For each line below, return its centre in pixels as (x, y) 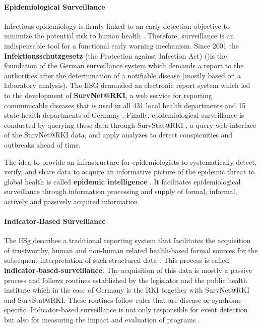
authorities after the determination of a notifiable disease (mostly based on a (122, 75)
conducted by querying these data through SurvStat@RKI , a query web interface (130, 125)
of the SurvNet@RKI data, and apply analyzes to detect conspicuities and (118, 135)
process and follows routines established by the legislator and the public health (126, 280)
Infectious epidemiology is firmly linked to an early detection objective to (117, 26)
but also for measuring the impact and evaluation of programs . (102, 320)
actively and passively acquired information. (72, 201)
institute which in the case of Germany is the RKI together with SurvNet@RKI (127, 290)
